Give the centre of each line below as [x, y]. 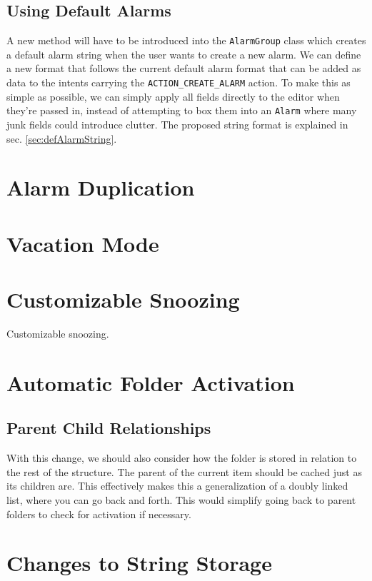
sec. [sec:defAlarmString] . [62, 138]
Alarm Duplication [101, 187]
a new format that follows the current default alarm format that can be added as [184, 68]
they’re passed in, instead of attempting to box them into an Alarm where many [182, 110]
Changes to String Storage [139, 563]
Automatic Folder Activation [151, 382]
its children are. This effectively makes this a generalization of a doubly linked [177, 486]
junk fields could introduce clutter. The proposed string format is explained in [177, 124]
